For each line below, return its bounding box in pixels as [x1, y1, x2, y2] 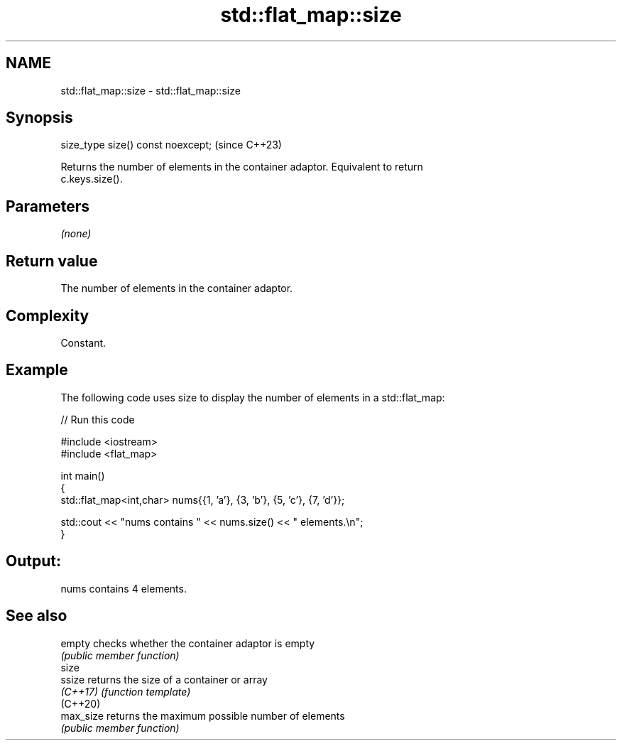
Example [6, 361, 68, 379]
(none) [60, 227, 92, 240]
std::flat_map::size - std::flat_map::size [60, 84, 241, 97]
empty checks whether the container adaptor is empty [60, 637, 315, 649]
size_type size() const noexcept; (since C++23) [60, 139, 282, 151]
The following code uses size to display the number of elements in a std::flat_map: [60, 391, 445, 404]
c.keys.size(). [60, 173, 123, 185]
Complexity [6, 306, 89, 325]
